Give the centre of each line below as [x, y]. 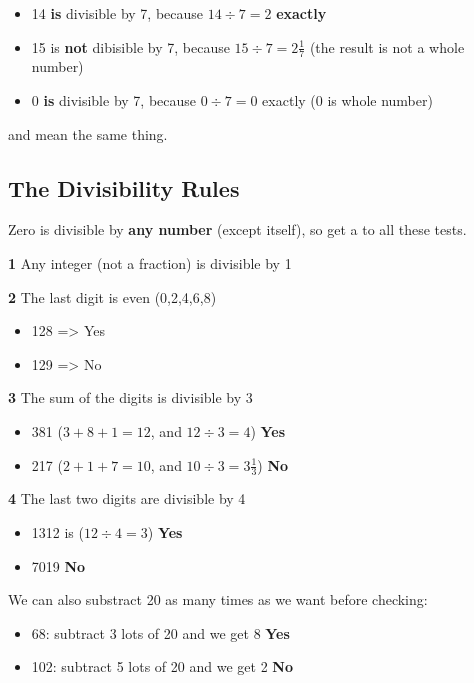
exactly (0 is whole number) [347, 100]
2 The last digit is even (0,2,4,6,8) [112, 296]
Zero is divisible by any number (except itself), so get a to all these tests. [237, 229]
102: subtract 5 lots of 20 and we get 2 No [162, 666]
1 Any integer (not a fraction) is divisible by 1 [150, 263]
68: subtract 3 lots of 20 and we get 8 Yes [160, 632]
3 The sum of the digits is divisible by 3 [130, 397]
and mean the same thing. [88, 133]
